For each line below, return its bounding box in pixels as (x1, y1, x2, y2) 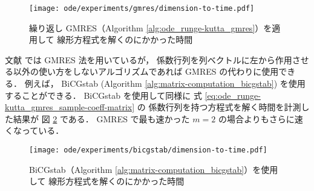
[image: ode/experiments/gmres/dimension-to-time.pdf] (29, 4, 255, 13)
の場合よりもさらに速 (218, 112, 303, 125)
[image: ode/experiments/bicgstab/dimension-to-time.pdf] (29, 146, 267, 154)
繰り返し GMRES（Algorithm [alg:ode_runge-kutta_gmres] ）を (29, 21, 272, 34)
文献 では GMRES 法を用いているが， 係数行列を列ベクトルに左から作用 (5, 53, 292, 66)
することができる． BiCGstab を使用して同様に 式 (5, 89, 202, 101)
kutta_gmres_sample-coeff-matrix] (5, 101, 135, 113)
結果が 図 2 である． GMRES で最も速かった (13, 112, 190, 125)
